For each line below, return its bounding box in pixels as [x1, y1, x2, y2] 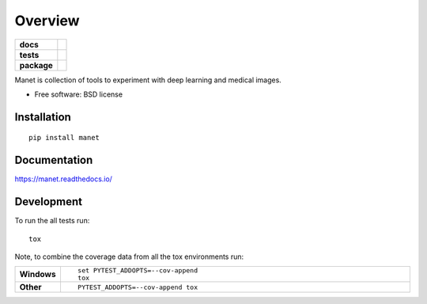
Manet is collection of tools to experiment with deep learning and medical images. [14, 75, 282, 85]
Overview [14, 12, 80, 29]
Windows [19, 269, 56, 280]
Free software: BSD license [34, 89, 123, 99]
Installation [14, 110, 71, 123]
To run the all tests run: [14, 216, 90, 226]
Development [14, 195, 83, 209]
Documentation [14, 154, 93, 167]
